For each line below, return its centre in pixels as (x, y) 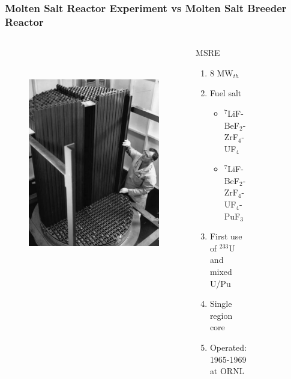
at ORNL (227, 371)
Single (221, 304)
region (221, 315)
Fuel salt (226, 93)
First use (226, 236)
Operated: (228, 347)
